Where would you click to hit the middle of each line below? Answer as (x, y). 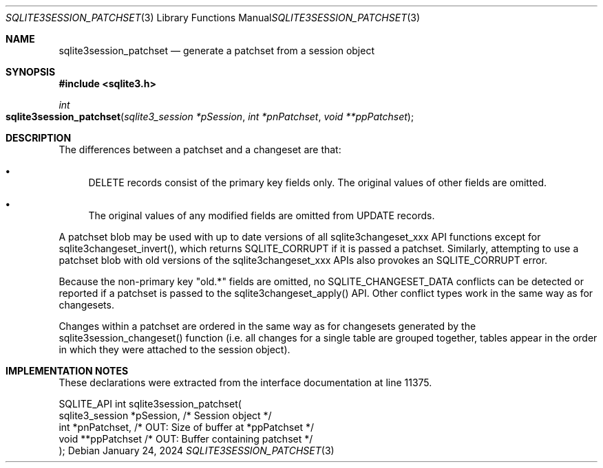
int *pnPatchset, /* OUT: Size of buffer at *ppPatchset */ (186, 427)
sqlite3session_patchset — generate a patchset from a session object (216, 51)
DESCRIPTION (39, 138)
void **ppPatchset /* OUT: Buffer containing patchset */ (186, 439)
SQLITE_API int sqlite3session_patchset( (150, 404)
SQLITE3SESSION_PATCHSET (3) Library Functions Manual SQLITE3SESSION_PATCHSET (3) (213, 18)
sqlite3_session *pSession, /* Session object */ (165, 415)
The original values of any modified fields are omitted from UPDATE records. (262, 215)
